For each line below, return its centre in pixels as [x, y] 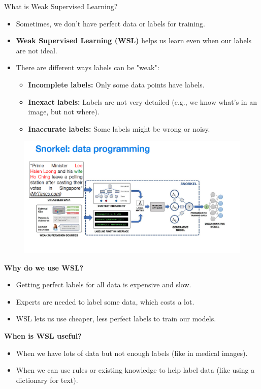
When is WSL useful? [43, 336]
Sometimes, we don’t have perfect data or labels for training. [110, 23]
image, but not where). [64, 112]
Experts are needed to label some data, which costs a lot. [105, 301]
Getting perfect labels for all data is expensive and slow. [104, 285]
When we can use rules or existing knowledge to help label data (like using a [135, 370]
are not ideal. [37, 50]
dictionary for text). [47, 380]
